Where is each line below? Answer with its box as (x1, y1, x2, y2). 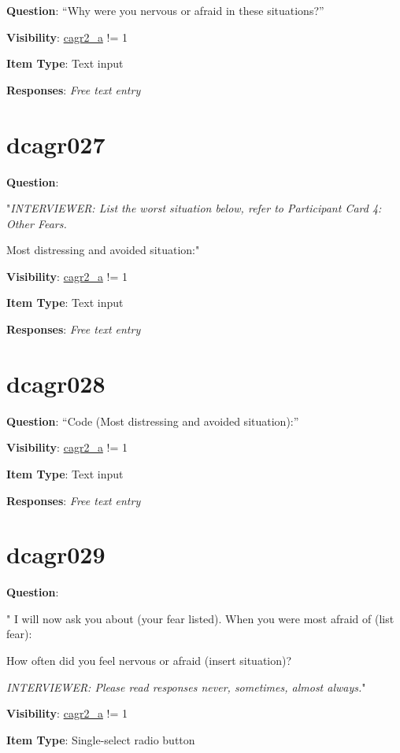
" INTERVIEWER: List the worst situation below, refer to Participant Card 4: (6, 200, 382, 216)
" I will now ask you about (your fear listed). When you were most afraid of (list (6, 610, 394, 626)
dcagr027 (6, 127, 106, 160)
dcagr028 (6, 367, 106, 399)
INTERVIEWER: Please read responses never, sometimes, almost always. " (6, 678, 366, 695)
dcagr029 (6, 538, 106, 570)
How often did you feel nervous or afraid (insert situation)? (6, 652, 292, 669)
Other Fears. (6, 215, 67, 231)
